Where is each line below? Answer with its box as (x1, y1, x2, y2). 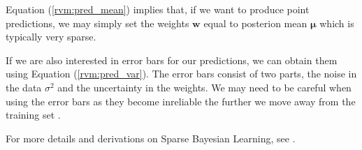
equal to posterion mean (203, 15, 307, 30)
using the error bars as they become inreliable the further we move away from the (6, 93, 356, 108)
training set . (6, 107, 61, 122)
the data (6, 80, 42, 94)
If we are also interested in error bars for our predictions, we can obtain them (6, 52, 338, 67)
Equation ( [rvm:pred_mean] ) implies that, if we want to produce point (6, 2, 310, 16)
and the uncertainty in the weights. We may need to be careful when (57, 80, 352, 94)
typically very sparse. (6, 29, 96, 44)
